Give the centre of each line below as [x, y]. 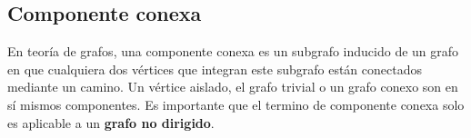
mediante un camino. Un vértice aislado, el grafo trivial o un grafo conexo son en [233, 87]
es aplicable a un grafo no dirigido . [111, 122]
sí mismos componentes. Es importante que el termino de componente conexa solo [236, 104]
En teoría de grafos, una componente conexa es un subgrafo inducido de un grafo [233, 51]
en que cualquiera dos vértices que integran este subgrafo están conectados [215, 69]
